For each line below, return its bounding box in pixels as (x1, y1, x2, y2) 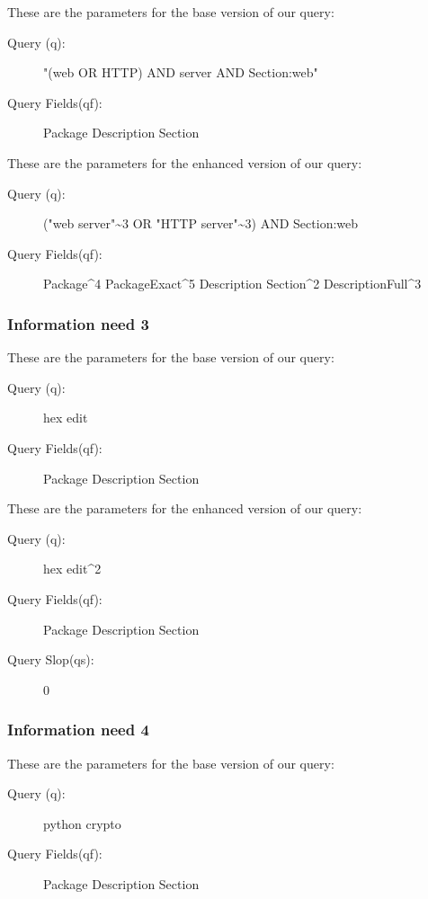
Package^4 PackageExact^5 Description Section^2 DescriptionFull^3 (43, 274, 422, 293)
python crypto (43, 814, 121, 832)
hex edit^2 (43, 559, 102, 578)
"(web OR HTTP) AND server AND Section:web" (43, 63, 318, 82)
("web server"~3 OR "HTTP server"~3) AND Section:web (43, 214, 359, 233)
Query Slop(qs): (7, 650, 94, 669)
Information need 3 (7, 312, 149, 334)
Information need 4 (7, 718, 149, 741)
